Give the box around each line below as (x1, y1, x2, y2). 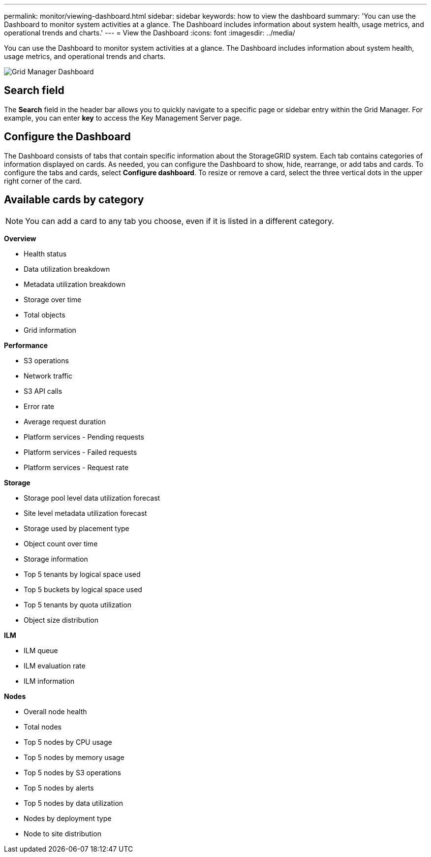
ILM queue (24, 646, 58, 655)
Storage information (24, 554, 88, 563)
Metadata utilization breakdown (24, 280, 125, 288)
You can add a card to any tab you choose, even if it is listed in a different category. (25, 216, 334, 226)
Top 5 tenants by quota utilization (24, 600, 131, 609)
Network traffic (24, 371, 73, 380)
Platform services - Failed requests (24, 447, 137, 456)
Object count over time (24, 539, 98, 548)
